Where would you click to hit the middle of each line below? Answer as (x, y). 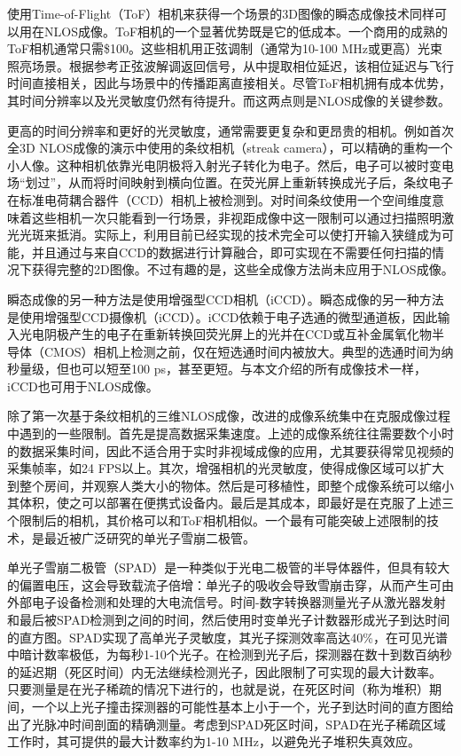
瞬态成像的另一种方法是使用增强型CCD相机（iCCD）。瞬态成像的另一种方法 (226, 299)
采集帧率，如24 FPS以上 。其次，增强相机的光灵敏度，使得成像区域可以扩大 (226, 468)
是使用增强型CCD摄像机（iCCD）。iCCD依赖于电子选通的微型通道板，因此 (223, 316)
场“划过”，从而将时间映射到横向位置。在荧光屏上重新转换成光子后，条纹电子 (230, 182)
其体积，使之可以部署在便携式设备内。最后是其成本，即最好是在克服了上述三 (230, 503)
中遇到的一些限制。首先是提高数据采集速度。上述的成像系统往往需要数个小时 (230, 433)
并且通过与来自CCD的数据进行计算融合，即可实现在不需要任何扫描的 (231, 252)
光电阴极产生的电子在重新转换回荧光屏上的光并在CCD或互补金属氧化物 (225, 334)
